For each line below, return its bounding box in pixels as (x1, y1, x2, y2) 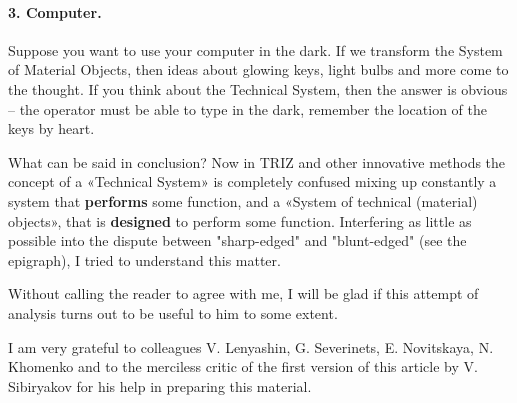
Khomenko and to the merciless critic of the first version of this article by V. (8, 356, 478, 377)
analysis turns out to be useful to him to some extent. (8, 302, 338, 323)
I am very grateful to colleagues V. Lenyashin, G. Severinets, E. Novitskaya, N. (8, 336, 494, 357)
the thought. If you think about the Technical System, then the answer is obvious (8, 78, 508, 99)
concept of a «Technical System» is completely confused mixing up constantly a (8, 171, 497, 192)
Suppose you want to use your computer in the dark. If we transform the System (8, 39, 503, 60)
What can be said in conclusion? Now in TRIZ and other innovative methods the (8, 151, 506, 172)
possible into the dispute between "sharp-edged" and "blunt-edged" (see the (8, 230, 467, 251)
